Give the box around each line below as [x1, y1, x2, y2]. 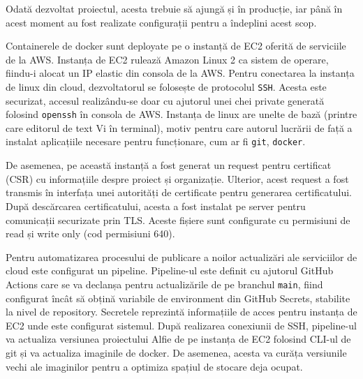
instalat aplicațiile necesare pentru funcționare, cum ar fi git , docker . [6, 134, 306, 149]
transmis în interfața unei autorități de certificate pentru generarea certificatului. [6, 185, 352, 200]
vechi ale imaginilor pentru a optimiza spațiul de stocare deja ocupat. [6, 359, 303, 373]
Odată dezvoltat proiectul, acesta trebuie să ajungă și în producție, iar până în [6, 1, 343, 15]
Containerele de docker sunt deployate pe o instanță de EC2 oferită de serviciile [6, 38, 346, 53]
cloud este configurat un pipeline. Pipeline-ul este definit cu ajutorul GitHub [6, 263, 334, 278]
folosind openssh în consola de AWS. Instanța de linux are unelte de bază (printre [6, 107, 357, 121]
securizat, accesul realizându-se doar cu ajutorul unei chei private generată [6, 93, 325, 107]
